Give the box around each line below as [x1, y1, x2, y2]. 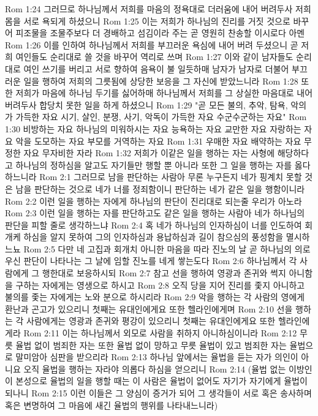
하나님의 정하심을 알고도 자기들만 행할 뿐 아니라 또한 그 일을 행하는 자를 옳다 [15, 158, 311, 171]
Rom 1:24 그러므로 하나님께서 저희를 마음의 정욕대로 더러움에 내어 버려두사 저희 [5, 2, 311, 15]
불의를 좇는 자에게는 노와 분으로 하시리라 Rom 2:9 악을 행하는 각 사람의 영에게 [5, 290, 305, 303]
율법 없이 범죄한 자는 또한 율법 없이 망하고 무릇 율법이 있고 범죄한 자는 [15, 338, 287, 351]
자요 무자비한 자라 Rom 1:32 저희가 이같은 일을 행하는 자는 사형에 [23, 146, 275, 159]
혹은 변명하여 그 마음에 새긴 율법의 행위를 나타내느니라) [5, 398, 218, 411]
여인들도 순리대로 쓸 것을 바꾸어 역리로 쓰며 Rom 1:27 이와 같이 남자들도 [15, 50, 293, 63]
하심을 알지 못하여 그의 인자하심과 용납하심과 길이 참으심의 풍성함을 [23, 230, 284, 243]
